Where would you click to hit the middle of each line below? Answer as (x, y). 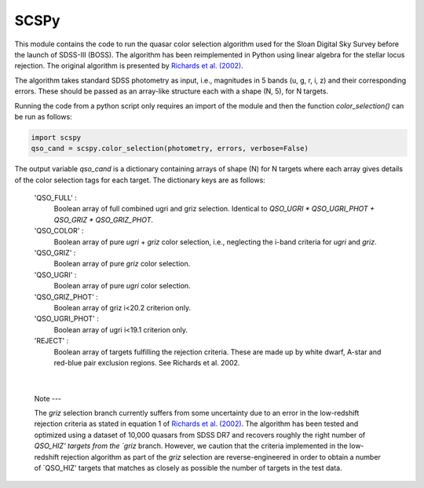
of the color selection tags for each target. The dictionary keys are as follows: (140, 180)
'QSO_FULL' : (56, 198)
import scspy (56, 137)
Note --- (48, 398)
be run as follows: (43, 116)
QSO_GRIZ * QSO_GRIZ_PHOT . (103, 219)
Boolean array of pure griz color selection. (122, 264)
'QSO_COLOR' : (59, 231)
